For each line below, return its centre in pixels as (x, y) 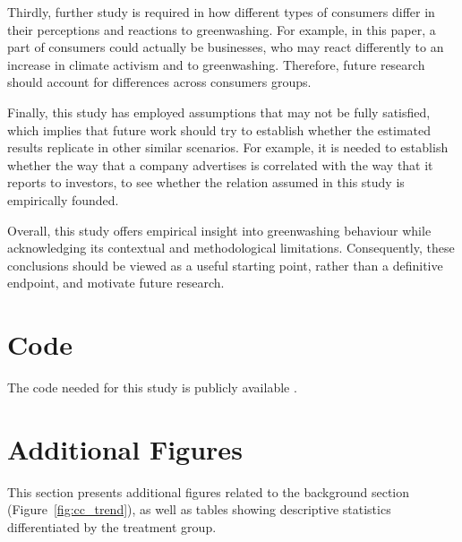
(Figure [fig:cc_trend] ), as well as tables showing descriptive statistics (199, 509)
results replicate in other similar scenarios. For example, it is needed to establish (228, 147)
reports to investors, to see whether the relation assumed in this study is (206, 182)
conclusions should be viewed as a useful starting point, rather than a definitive (225, 265)
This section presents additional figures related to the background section (209, 491)
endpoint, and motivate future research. (116, 283)
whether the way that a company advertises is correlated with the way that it (220, 164)
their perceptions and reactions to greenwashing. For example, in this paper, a (222, 29)
